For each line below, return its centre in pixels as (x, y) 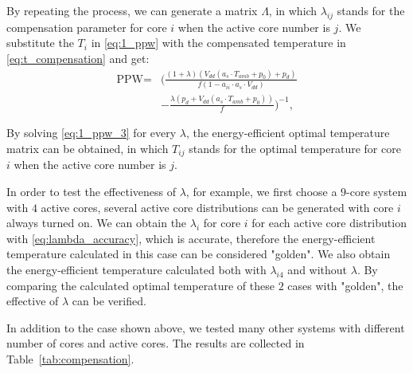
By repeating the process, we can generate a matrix (132, 10)
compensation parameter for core (87, 27)
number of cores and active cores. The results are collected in (156, 343)
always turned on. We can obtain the (97, 223)
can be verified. (109, 301)
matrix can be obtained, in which (88, 148)
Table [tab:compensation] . (70, 358)
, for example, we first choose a (261, 192)
